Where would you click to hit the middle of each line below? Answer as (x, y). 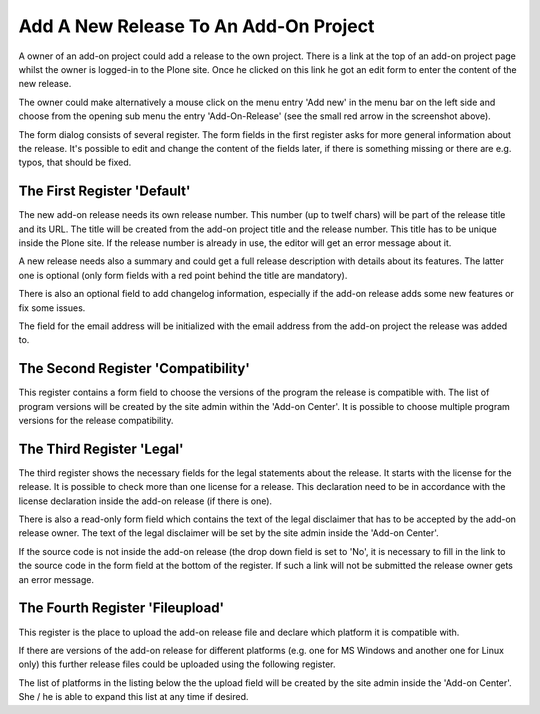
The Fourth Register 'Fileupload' (121, 608)
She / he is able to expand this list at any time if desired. (133, 697)
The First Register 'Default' (104, 191)
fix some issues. (52, 307)
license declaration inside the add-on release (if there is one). (145, 501)
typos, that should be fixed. (75, 162)
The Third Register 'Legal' (101, 448)
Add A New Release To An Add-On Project (196, 26)
